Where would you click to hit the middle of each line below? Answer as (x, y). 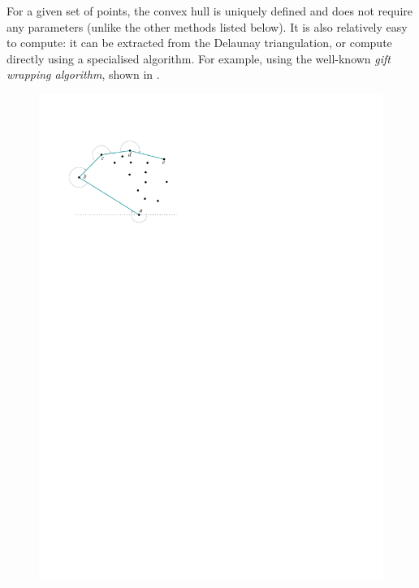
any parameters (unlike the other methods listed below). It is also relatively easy (207, 26)
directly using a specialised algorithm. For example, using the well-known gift (199, 58)
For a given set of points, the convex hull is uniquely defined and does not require (209, 11)
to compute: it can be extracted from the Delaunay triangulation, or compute (199, 43)
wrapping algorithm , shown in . (83, 74)
